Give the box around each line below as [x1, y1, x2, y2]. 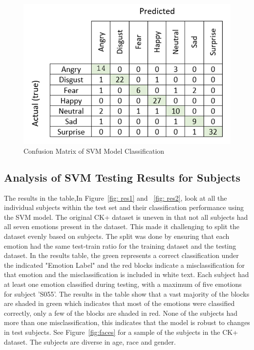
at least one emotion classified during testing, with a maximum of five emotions [4, 279, 242, 289]
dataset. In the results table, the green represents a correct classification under [4, 250, 239, 260]
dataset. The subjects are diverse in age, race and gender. [4, 336, 176, 347]
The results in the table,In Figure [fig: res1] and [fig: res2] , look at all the [4, 192, 227, 203]
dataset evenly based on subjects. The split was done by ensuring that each [4, 231, 230, 241]
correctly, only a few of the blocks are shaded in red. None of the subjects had [4, 307, 238, 318]
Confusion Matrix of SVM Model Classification [23, 145, 165, 156]
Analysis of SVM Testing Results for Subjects [4, 169, 241, 185]
